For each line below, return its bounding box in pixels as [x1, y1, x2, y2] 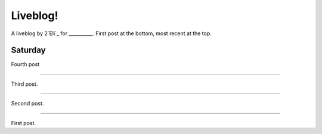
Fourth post [11, 61, 40, 68]
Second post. [11, 100, 44, 107]
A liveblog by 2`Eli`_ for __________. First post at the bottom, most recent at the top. [11, 30, 212, 37]
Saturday [11, 45, 46, 55]
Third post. [11, 80, 38, 88]
